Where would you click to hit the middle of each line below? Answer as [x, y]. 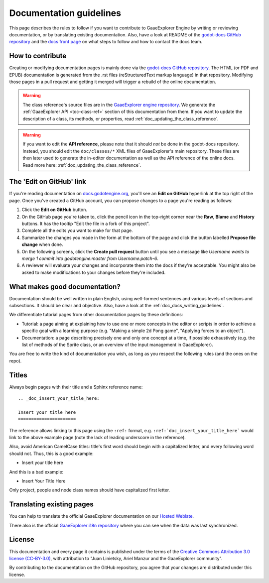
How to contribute [38, 56]
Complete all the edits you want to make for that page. [77, 231]
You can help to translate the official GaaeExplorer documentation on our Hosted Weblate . [102, 516]
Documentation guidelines [65, 13]
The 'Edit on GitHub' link [48, 182]
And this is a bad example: [36, 472]
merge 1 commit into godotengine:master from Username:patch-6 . [90, 258]
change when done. [42, 244]
